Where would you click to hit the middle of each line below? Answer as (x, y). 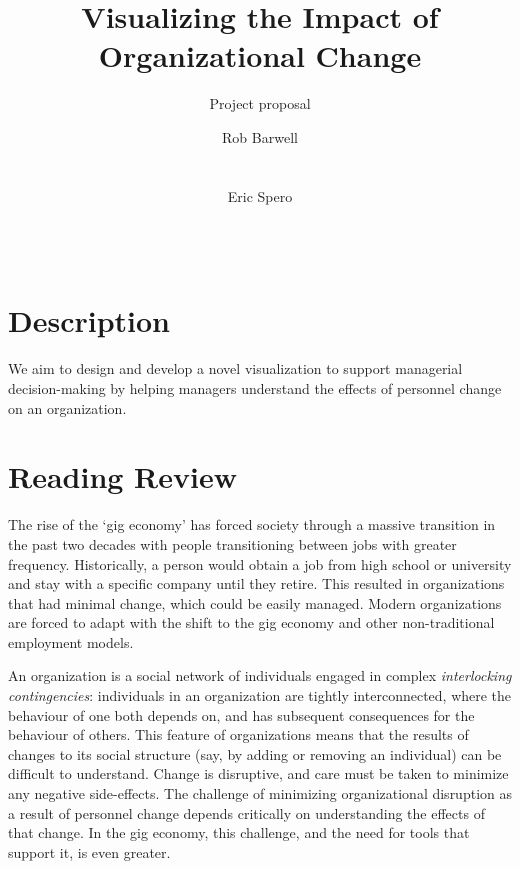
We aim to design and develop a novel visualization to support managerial (235, 368)
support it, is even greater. (89, 851)
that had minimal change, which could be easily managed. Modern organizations (255, 602)
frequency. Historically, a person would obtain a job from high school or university (260, 563)
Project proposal (260, 103)
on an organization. (67, 407)
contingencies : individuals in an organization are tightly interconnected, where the (260, 695)
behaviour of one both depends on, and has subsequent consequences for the (241, 714)
